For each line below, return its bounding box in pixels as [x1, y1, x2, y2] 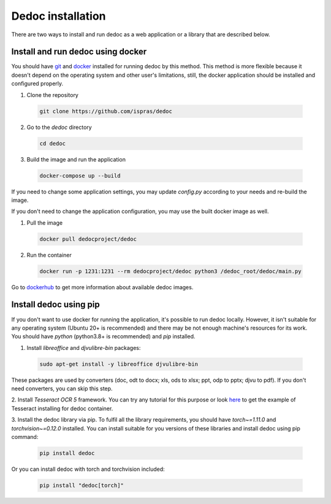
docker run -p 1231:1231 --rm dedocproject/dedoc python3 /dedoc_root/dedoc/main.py [39, 268, 302, 274]
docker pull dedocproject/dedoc [39, 235, 137, 242]
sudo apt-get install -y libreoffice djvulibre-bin [39, 360, 199, 368]
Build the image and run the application [26, 155, 126, 163]
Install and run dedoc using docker [11, 47, 147, 57]
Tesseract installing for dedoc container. [11, 405, 113, 412]
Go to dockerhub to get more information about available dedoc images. [11, 283, 194, 291]
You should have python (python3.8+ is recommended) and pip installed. [11, 333, 196, 340]
